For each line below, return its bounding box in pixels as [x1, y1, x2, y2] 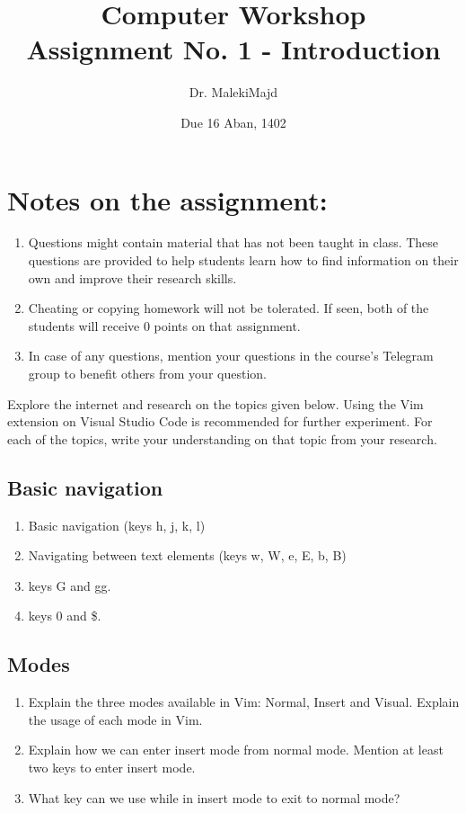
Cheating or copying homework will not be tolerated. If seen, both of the [28, 299, 429, 317]
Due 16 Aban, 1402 [180, 112, 286, 131]
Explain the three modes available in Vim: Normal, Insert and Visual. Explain [28, 692, 460, 711]
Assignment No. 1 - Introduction [26, 31, 441, 67]
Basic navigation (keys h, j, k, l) [28, 515, 206, 534]
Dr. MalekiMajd [189, 83, 278, 102]
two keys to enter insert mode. [28, 757, 196, 776]
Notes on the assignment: [7, 181, 328, 218]
